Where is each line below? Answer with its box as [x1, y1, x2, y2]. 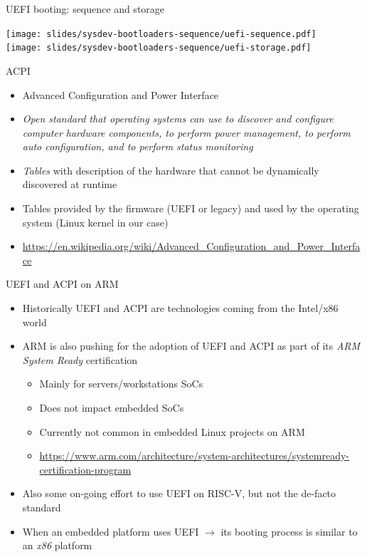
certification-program [39, 462, 132, 477]
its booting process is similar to [220, 524, 358, 538]
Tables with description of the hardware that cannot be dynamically [22, 162, 319, 177]
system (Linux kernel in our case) [22, 214, 169, 229]
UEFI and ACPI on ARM [6, 276, 119, 291]
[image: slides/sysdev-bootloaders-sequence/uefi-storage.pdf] [6, 43, 312, 53]
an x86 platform [22, 538, 92, 553]
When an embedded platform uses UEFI [22, 524, 199, 538]
